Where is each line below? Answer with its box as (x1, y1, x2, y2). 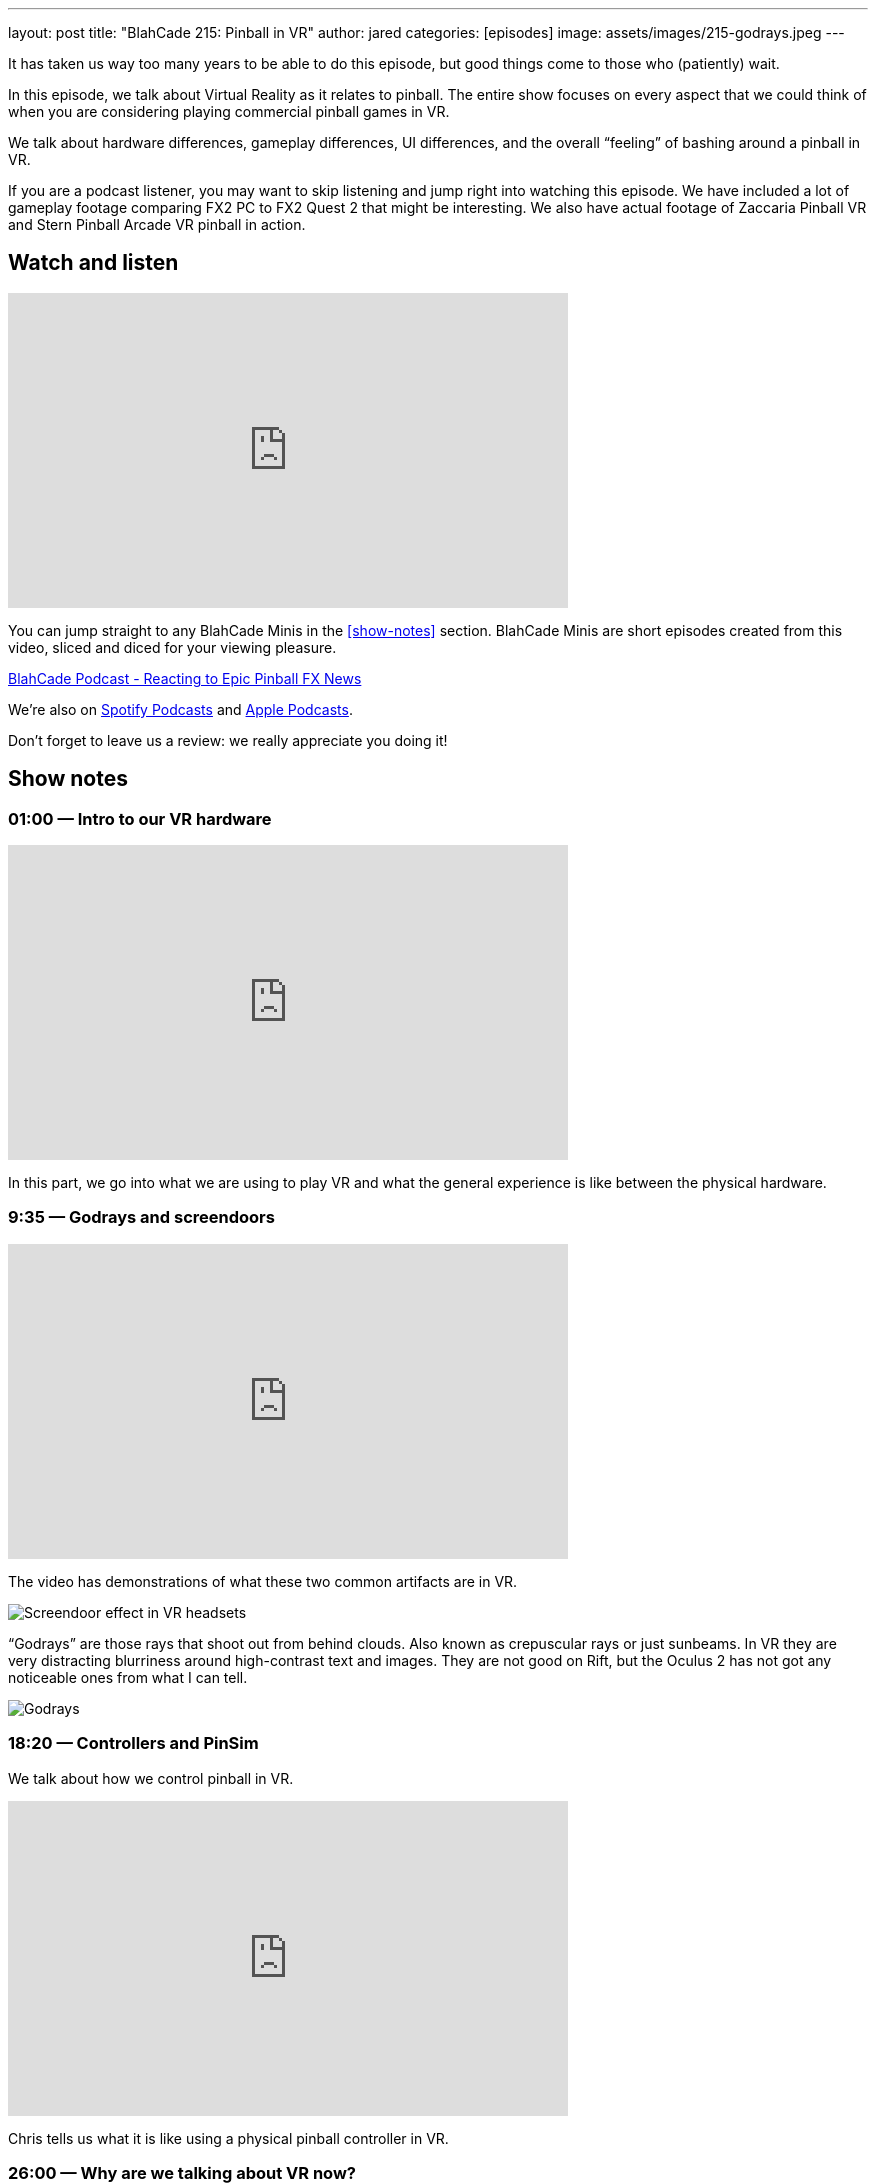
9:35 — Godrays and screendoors (8, 1207, 275, 1228)
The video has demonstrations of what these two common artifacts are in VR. (8, 1572, 518, 1590)
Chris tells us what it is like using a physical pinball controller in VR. (8, 2129, 449, 2147)
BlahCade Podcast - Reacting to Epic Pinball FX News (8, 669, 362, 687)
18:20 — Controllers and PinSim (8, 1733, 259, 1754)
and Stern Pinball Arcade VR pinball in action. (8, 216, 306, 233)
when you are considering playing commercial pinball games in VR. (8, 103, 450, 120)
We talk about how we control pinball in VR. (8, 1769, 294, 1787)
